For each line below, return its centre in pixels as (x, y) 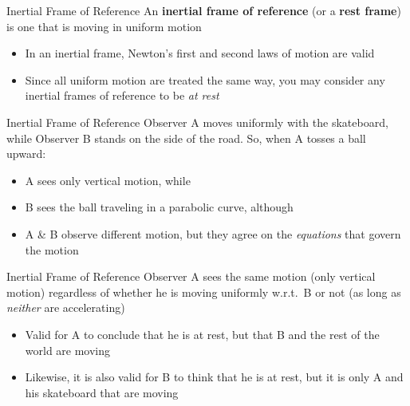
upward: (26, 154)
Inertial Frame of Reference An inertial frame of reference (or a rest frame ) (204, 10)
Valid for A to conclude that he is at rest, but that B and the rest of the (202, 334)
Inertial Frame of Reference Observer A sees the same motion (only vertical (191, 276)
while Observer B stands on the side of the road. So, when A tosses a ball (186, 138)
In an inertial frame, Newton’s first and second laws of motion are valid (200, 53)
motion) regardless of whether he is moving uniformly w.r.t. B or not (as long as (204, 292)
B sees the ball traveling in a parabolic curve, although (159, 207)
